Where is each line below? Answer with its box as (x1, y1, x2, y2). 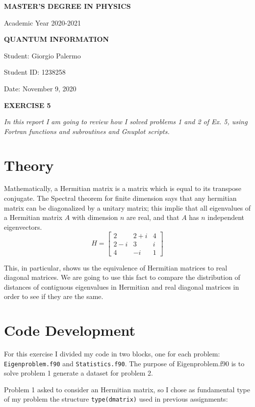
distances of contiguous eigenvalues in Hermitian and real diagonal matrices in (4, 281, 239, 292)
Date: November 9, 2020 (4, 83, 76, 93)
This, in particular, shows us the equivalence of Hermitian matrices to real (4, 262, 228, 272)
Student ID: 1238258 (4, 67, 66, 77)
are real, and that (127, 212, 179, 222)
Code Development (4, 320, 135, 340)
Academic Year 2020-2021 (4, 17, 81, 27)
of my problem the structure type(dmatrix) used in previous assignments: (4, 394, 228, 404)
